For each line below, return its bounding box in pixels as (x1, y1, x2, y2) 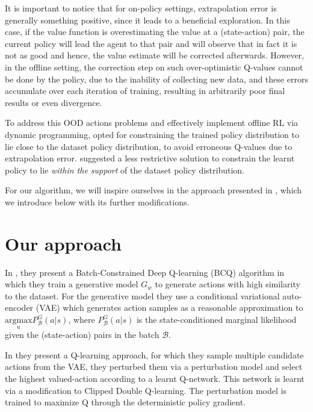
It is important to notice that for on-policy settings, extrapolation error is (5, 2, 277, 14)
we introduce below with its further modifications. (5, 195, 190, 208)
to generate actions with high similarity (155, 278, 300, 290)
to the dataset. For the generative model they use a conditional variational (5, 289, 280, 302)
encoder (5, 301, 34, 314)
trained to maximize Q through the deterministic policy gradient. (5, 396, 246, 408)
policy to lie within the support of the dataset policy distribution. (5, 163, 245, 176)
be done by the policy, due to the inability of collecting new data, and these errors (5, 72, 308, 85)
